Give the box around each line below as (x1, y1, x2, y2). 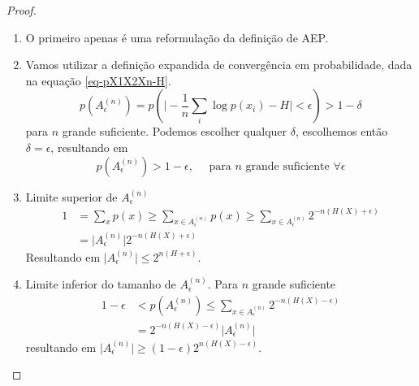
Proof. (6, 2, 37, 18)
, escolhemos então (295, 123, 388, 140)
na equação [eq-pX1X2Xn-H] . (25, 72, 171, 89)
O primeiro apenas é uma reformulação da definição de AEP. (25, 28, 328, 46)
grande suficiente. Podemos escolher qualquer (62, 123, 287, 140)
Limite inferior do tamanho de (25, 275, 176, 293)
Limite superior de (25, 188, 118, 205)
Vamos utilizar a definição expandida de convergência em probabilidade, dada (25, 56, 413, 73)
